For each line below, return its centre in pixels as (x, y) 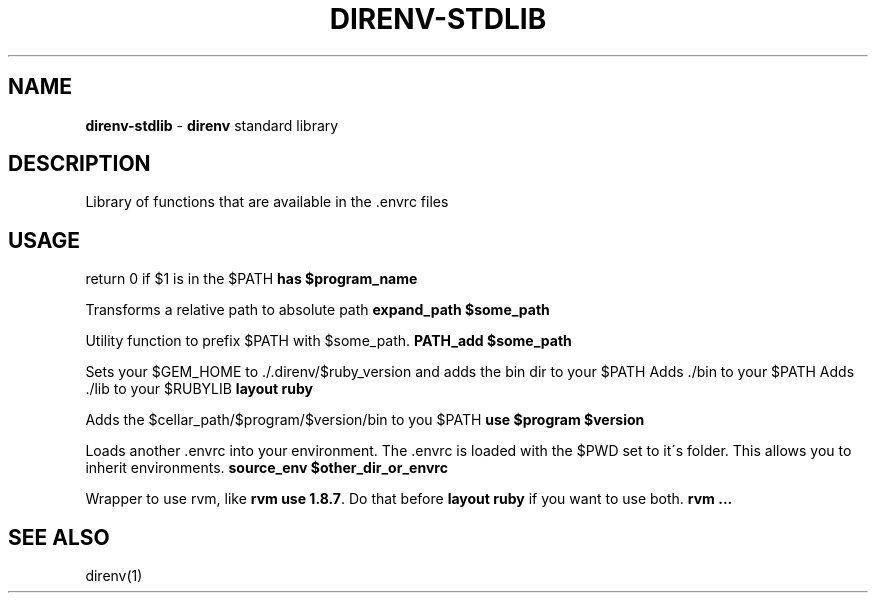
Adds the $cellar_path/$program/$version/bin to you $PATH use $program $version (365, 420)
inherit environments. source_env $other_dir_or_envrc (266, 468)
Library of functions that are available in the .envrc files (267, 202)
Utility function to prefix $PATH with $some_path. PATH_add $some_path (328, 341)
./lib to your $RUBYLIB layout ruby (199, 389)
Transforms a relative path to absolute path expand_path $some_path (317, 310)
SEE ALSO (59, 537)
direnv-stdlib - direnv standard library (212, 125)
